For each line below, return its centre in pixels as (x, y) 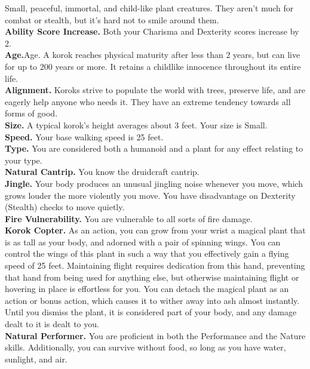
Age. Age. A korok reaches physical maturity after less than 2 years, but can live (153, 55)
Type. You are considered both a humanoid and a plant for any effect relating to (154, 148)
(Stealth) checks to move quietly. (65, 207)
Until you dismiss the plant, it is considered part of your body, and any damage (151, 312)
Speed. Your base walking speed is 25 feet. (84, 136)
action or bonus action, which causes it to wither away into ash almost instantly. (152, 300)
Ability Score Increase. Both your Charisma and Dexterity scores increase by (152, 31)
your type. (24, 160)
